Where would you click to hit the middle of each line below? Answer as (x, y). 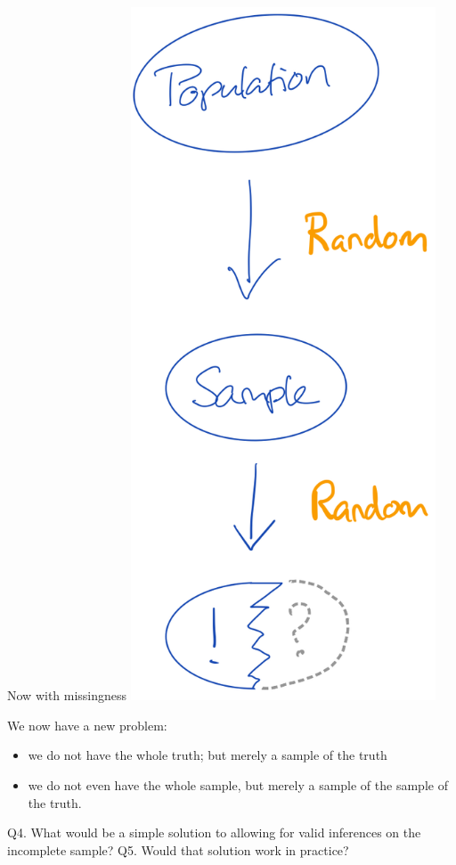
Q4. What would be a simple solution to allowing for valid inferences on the (214, 832)
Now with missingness (67, 695)
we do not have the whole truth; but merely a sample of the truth (208, 755)
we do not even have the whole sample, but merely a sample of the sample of (238, 784)
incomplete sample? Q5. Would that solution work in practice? (178, 849)
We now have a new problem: (87, 725)
